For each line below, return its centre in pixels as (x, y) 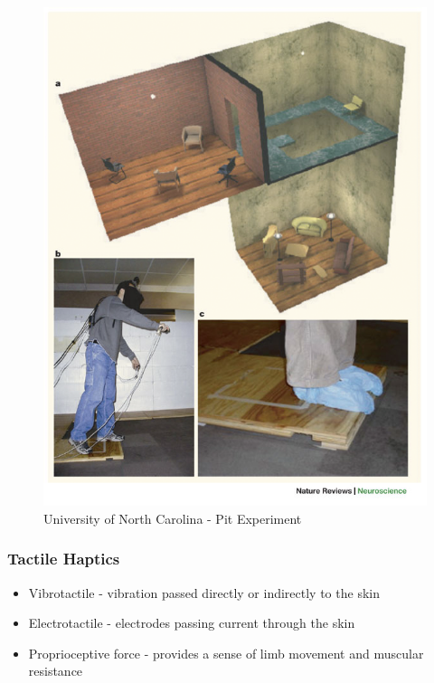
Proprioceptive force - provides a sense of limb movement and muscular (226, 653)
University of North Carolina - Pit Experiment (173, 518)
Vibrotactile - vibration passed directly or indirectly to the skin (204, 592)
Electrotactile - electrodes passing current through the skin (192, 623)
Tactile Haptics (64, 559)
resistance (56, 671)
